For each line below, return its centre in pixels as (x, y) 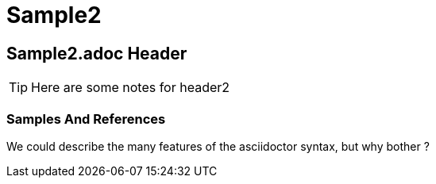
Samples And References (86, 119)
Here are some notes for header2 (131, 88)
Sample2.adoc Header (97, 53)
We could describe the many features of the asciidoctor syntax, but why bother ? (218, 146)
